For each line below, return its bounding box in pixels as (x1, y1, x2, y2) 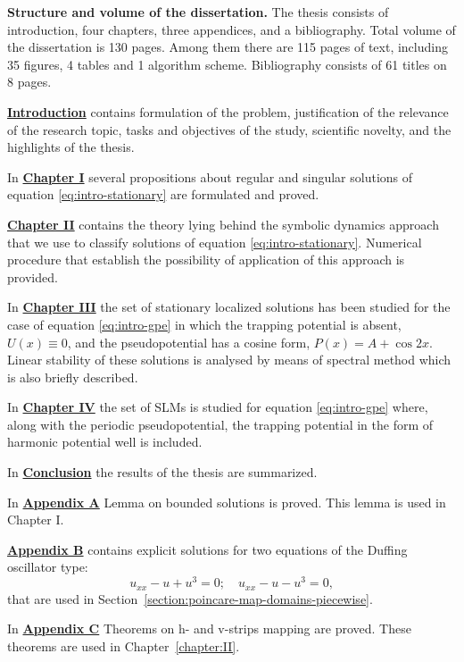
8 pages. (7, 72, 52, 91)
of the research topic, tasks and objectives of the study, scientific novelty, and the (7, 120, 452, 138)
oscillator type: (7, 557, 88, 576)
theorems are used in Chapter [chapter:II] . (7, 636, 240, 655)
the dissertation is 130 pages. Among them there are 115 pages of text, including (7, 38, 448, 56)
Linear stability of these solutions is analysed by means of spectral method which (7, 350, 452, 369)
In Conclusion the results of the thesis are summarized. (7, 463, 318, 482)
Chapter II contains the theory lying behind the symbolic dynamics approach (7, 214, 439, 233)
